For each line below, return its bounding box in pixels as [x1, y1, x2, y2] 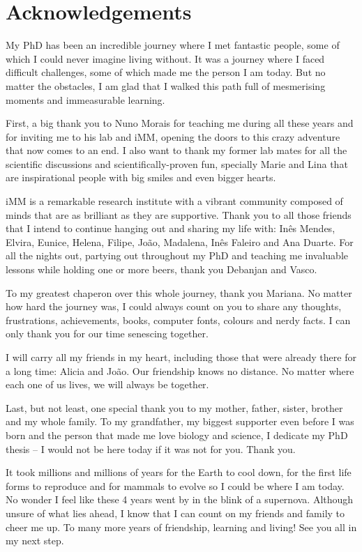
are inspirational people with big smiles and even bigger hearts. [6, 170, 276, 185]
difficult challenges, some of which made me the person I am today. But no [6, 65, 326, 79]
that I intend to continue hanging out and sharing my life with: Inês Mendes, [6, 221, 335, 236]
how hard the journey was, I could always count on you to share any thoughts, [6, 299, 342, 314]
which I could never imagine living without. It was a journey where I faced [6, 51, 325, 66]
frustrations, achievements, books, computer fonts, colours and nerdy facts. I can [6, 312, 351, 327]
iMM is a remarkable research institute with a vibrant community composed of [6, 194, 343, 208]
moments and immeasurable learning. [6, 92, 165, 107]
